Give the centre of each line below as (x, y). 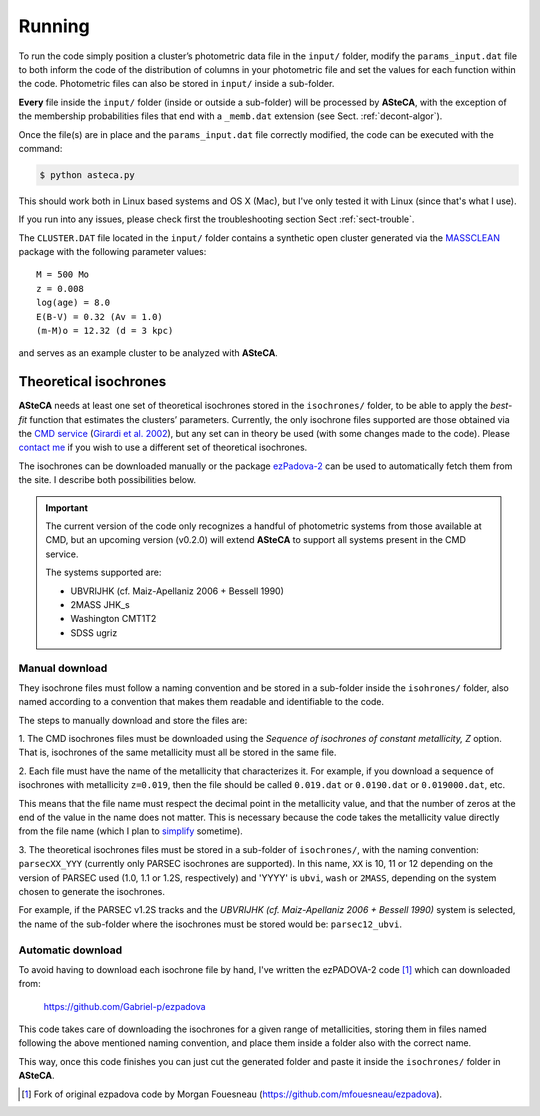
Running (54, 26)
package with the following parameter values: (112, 252)
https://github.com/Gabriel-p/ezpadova (124, 1006)
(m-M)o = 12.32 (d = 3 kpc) (105, 330)
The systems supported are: (103, 572)
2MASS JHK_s (100, 604)
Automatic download (70, 950)
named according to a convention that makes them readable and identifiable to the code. (201, 702)
